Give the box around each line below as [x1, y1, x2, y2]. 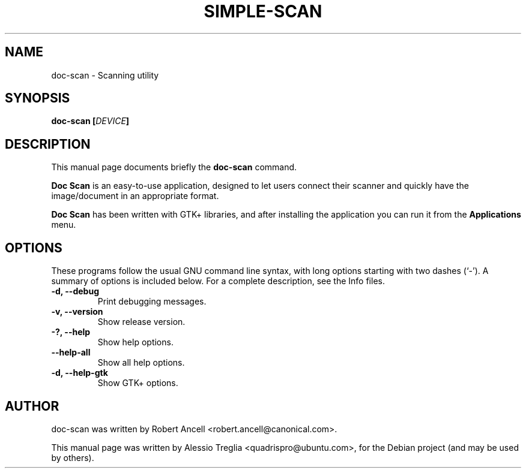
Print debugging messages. [97, 296, 207, 307]
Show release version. [97, 317, 186, 327]
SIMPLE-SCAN [204, 1, 322, 22]
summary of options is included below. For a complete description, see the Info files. [51, 276, 385, 287]
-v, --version [51, 306, 103, 317]
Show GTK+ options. [97, 378, 178, 388]
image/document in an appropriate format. [51, 191, 219, 201]
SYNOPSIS [5, 91, 70, 106]
